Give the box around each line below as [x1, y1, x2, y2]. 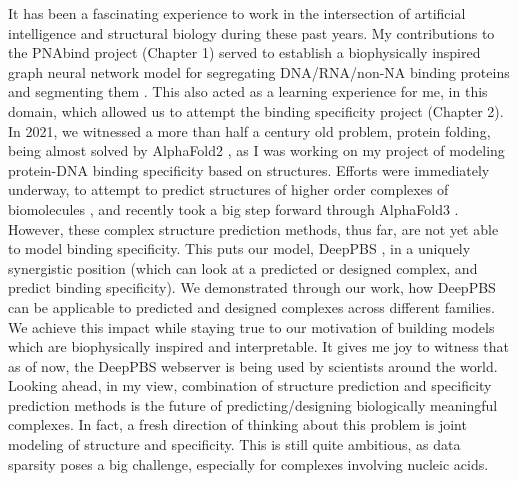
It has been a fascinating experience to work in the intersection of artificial [8, 3, 466, 23]
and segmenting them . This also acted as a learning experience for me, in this [8, 81, 488, 102]
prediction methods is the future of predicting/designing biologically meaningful [8, 394, 498, 415]
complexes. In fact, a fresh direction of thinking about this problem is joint [8, 414, 467, 435]
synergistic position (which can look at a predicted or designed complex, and [8, 257, 478, 278]
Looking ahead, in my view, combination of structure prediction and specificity [8, 375, 492, 396]
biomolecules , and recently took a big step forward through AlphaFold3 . [8, 198, 459, 219]
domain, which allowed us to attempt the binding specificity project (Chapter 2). [8, 100, 504, 121]
